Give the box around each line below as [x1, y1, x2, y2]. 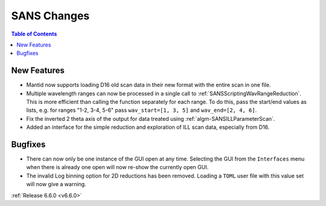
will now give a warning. [26, 181, 87, 188]
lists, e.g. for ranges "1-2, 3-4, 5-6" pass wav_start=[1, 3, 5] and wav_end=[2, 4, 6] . [26, 106, 257, 114]
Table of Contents [11, 30, 57, 37]
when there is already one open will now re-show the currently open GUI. [26, 164, 209, 171]
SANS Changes [11, 9, 90, 22]
